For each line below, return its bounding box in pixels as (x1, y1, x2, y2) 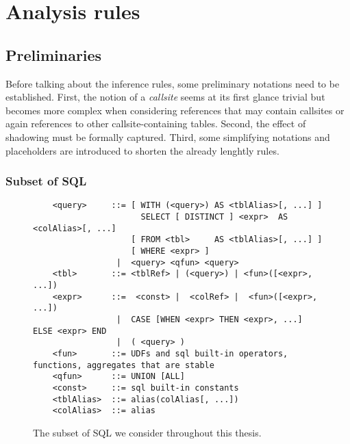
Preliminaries (5, 44, 102, 65)
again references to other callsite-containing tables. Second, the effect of (5, 116, 306, 131)
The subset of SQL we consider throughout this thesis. (33, 425, 262, 439)
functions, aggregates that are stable (33, 360, 214, 370)
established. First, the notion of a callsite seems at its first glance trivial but (5, 90, 325, 104)
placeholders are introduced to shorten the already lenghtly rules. (5, 143, 279, 157)
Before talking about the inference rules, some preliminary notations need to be (5, 76, 340, 90)
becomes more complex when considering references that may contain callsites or (5, 103, 345, 117)
